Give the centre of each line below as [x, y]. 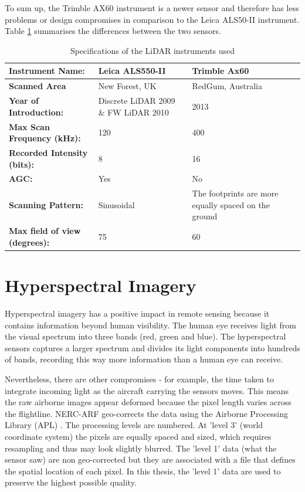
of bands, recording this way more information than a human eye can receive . [144, 359]
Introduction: [36, 112]
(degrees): [29, 242]
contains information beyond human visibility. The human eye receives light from [150, 325]
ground [205, 216]
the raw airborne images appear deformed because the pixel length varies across [148, 402]
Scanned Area [38, 86]
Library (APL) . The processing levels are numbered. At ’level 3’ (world [134, 425]
